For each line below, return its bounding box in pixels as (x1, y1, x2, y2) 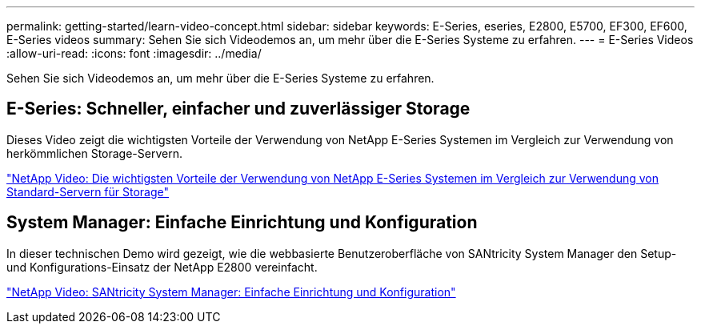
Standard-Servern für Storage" (6, 184, 170, 199)
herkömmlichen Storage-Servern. (6, 146, 182, 160)
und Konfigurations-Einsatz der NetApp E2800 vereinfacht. (6, 260, 318, 274)
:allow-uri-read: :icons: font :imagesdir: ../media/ (6, 46, 262, 60)
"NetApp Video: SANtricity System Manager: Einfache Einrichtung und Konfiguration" (6, 284, 456, 299)
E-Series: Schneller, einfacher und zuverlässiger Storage (6, 99, 471, 119)
